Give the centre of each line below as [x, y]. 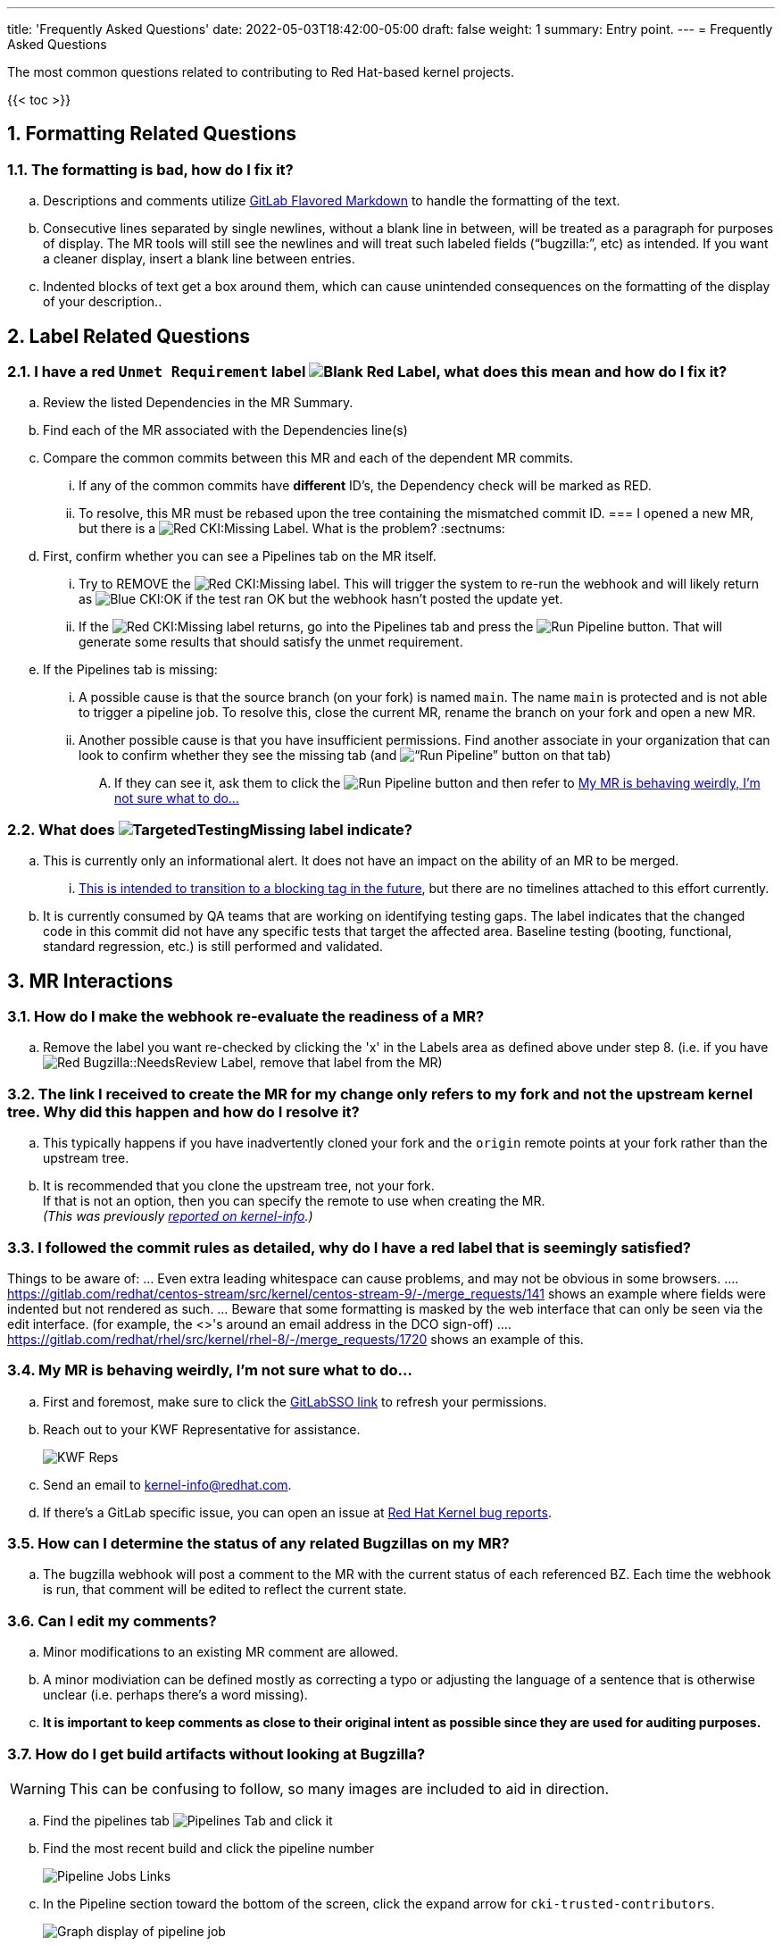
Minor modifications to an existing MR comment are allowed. [221, 1652]
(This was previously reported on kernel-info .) [178, 1216]
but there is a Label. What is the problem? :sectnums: [292, 529]
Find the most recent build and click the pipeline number [208, 1848]
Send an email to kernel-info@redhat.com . [167, 1484]
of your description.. [103, 302]
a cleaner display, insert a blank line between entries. [199, 259]
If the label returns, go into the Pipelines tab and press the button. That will [400, 627]
